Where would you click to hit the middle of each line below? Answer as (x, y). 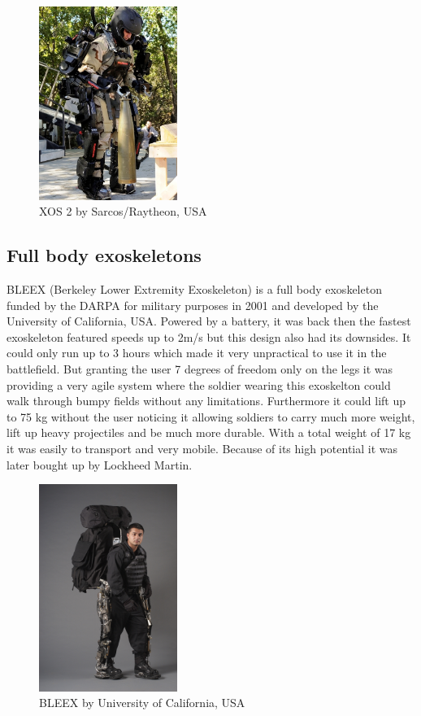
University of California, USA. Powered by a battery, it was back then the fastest (209, 321)
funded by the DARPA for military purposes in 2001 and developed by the (193, 305)
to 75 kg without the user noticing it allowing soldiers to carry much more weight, (211, 416)
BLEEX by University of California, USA (142, 703)
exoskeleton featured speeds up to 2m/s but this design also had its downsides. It (209, 336)
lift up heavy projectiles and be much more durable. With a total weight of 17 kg (209, 432)
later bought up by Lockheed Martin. (100, 464)
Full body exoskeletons (104, 255)
